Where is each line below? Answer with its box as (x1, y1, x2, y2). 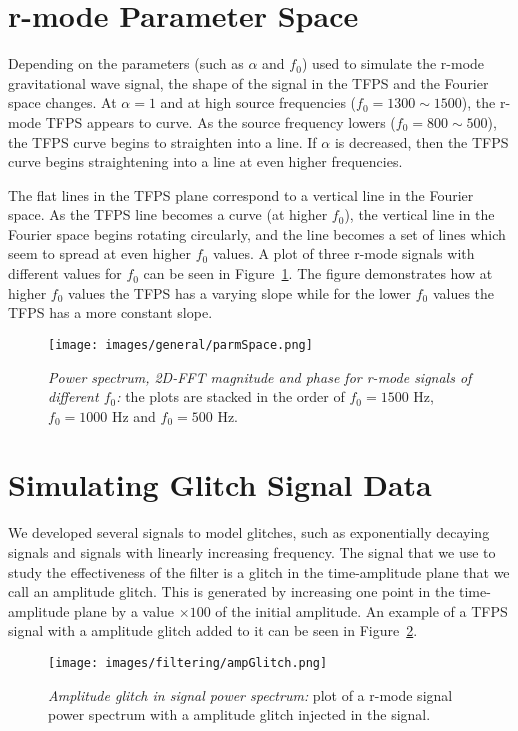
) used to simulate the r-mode (301, 53, 485, 74)
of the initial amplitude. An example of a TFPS (215, 600, 508, 621)
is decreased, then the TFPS (334, 131, 509, 152)
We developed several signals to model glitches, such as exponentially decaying (8, 522, 490, 543)
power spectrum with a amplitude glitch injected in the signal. (48, 704, 431, 725)
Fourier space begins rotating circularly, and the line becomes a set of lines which (8, 223, 506, 244)
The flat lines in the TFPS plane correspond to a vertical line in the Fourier (8, 184, 474, 205)
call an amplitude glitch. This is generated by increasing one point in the (8, 581, 455, 602)
